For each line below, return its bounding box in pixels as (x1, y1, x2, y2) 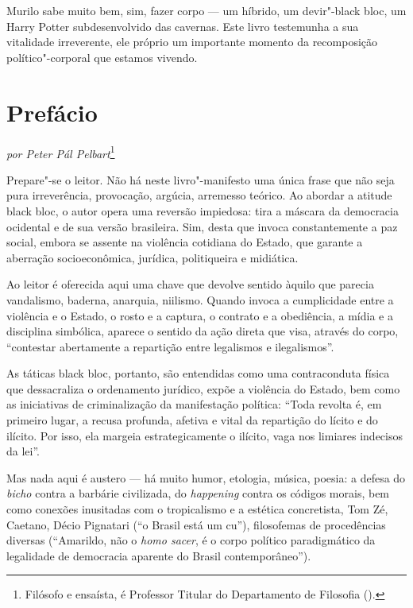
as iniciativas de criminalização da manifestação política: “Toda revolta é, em (6, 396, 382, 412)
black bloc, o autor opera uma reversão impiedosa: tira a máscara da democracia (6, 202, 399, 219)
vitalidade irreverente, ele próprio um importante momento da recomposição (6, 33, 378, 50)
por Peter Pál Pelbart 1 (6, 142, 115, 161)
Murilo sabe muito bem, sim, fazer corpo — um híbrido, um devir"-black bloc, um (6, 2, 407, 18)
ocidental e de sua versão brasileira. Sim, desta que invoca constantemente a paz (6, 218, 398, 234)
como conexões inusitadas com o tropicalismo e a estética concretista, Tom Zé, (6, 501, 388, 517)
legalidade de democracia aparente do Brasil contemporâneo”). (6, 547, 311, 563)
